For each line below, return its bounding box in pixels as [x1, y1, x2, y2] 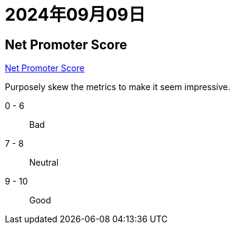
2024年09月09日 [5, 4, 146, 25]
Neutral [29, 157, 59, 168]
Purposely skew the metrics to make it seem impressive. [5, 82, 231, 93]
